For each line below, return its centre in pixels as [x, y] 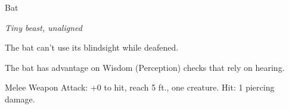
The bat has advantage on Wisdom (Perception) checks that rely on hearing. [145, 67]
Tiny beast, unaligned [43, 27]
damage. [20, 99]
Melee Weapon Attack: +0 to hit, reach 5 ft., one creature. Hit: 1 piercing [140, 87]
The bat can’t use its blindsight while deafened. [92, 47]
